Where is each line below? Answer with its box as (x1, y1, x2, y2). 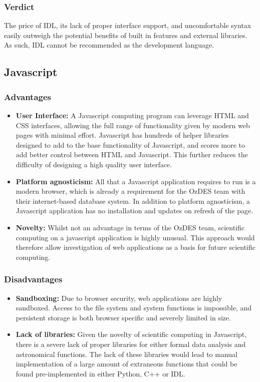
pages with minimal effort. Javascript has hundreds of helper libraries (16, 130, 229, 140)
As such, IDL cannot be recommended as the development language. (4, 40, 214, 50)
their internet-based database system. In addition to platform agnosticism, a (16, 195, 250, 206)
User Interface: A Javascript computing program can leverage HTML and (16, 110, 249, 120)
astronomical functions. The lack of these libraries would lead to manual (16, 348, 237, 359)
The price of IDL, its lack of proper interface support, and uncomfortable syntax (4, 20, 251, 31)
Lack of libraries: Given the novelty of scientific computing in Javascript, (16, 329, 247, 339)
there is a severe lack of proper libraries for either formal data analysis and (16, 338, 246, 349)
